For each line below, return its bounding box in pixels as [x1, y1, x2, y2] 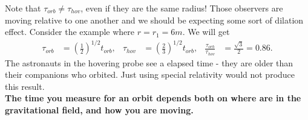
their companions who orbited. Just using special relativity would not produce [5, 68, 295, 81]
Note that [5, 2, 41, 14]
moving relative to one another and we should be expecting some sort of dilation [5, 13, 304, 26]
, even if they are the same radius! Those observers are [80, 2, 283, 14]
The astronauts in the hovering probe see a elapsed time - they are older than [5, 56, 293, 69]
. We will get [182, 25, 230, 38]
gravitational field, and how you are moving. [5, 103, 194, 116]
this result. [5, 80, 45, 92]
